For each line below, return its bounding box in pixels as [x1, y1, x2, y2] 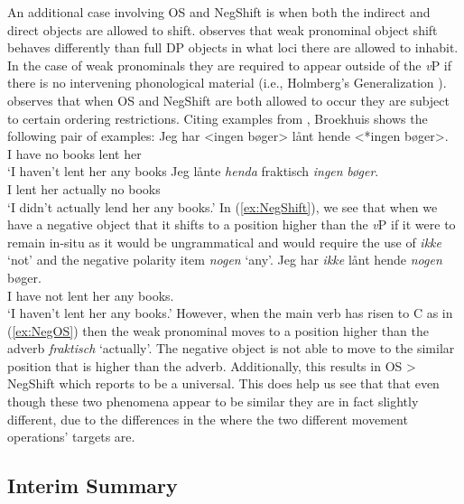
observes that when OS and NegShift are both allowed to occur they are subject [7, 90, 450, 109]
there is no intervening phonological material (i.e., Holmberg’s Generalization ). [7, 73, 447, 92]
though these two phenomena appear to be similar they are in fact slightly [7, 392, 419, 411]
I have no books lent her [7, 144, 142, 163]
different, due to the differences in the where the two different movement [7, 409, 408, 428]
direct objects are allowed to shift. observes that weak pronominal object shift [7, 20, 438, 39]
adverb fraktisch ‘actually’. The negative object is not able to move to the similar [7, 339, 455, 358]
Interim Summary [7, 471, 178, 499]
